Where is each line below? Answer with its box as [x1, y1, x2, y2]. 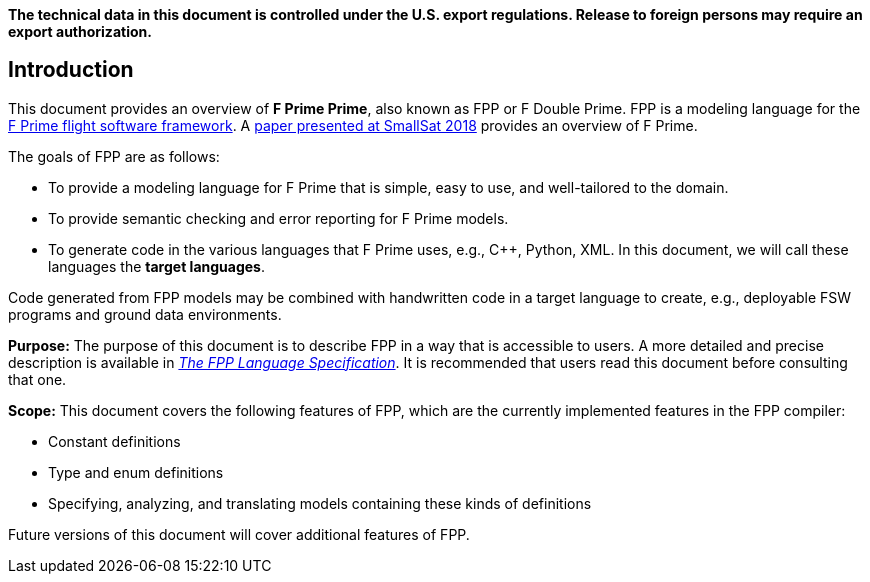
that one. [8, 370, 67, 388]
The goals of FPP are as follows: [8, 147, 220, 165]
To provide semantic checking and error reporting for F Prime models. [48, 209, 509, 227]
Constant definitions [48, 432, 181, 450]
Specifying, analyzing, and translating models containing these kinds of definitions [48, 494, 592, 512]
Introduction [8, 57, 134, 83]
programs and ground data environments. [8, 305, 282, 323]
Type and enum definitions [48, 463, 224, 481]
